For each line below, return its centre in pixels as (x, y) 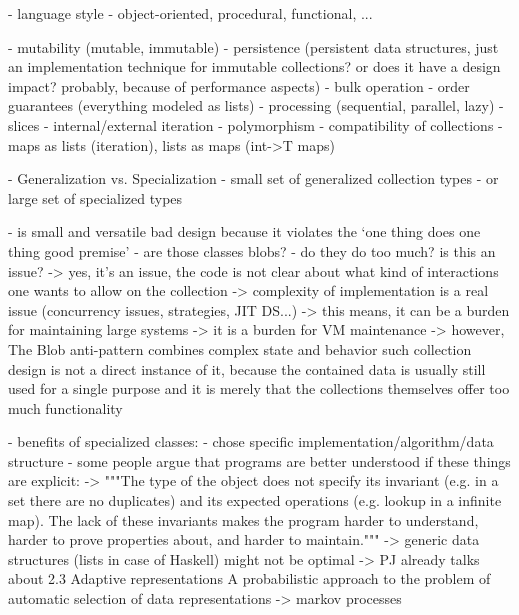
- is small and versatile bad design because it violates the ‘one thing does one (244, 231)
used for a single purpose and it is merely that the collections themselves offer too (259, 388)
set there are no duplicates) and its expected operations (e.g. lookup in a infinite (255, 500)
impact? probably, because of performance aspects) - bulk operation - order (239, 85)
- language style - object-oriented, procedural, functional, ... (190, 13)
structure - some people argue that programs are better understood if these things (259, 460)
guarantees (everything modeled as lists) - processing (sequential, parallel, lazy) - (256, 105)
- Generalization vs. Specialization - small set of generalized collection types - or (253, 178)
